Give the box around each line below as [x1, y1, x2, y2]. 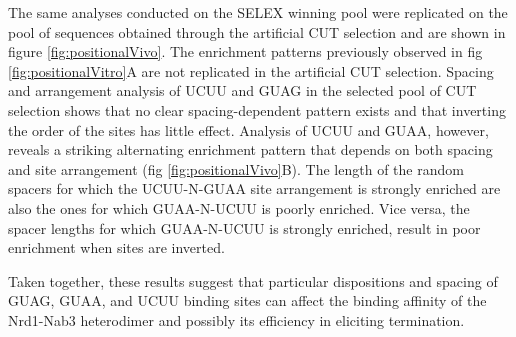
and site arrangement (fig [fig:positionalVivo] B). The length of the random [8, 158, 464, 179]
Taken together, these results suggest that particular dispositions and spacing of [8, 270, 498, 291]
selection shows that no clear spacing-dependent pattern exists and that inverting [8, 99, 506, 120]
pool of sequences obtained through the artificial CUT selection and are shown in [8, 21, 506, 42]
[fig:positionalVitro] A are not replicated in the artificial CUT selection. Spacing [8, 60, 494, 81]
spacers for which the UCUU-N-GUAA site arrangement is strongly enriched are [8, 178, 501, 199]
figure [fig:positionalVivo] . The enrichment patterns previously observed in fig [8, 41, 483, 62]
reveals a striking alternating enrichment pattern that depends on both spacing [8, 139, 493, 160]
